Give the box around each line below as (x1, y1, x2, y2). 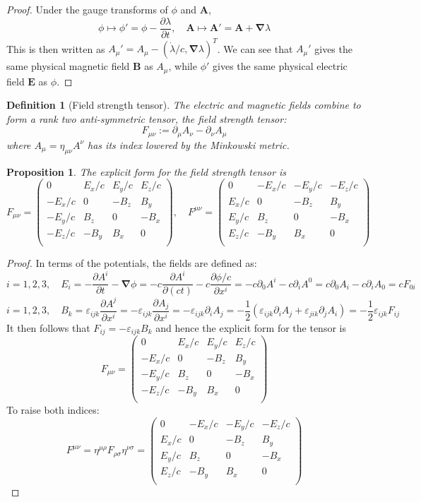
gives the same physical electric (213, 59, 348, 73)
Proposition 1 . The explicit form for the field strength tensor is (6, 164, 287, 179)
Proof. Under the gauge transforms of (6, 2, 168, 16)
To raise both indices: (6, 402, 100, 417)
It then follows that (6, 320, 90, 335)
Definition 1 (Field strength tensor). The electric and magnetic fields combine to (6, 97, 361, 112)
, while (168, 59, 197, 73)
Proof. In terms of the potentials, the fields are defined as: (6, 256, 257, 270)
